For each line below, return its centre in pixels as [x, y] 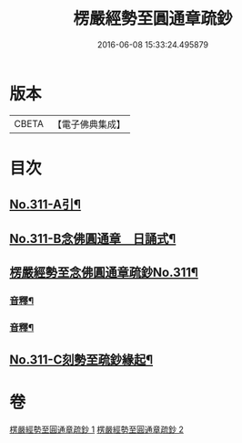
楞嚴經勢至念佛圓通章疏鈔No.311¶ [104, 273]
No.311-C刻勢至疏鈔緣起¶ [81, 360]
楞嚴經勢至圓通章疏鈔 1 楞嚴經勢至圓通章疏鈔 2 [97, 429]
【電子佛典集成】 [89, 124]
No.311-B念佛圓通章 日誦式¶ [93, 238]
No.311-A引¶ [45, 205]
